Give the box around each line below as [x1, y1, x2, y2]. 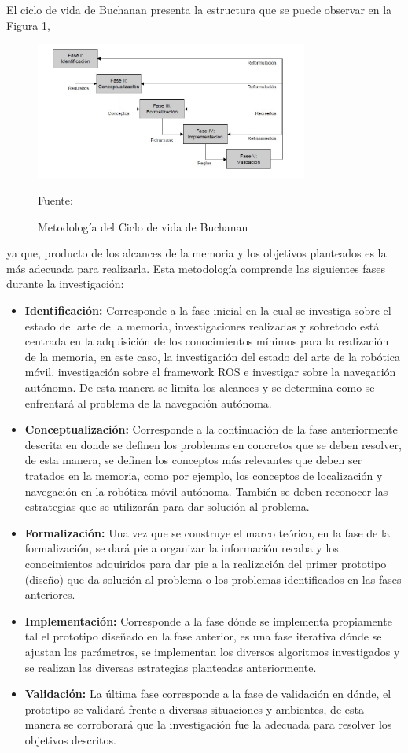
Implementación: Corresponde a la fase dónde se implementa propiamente [24, 612, 392, 629]
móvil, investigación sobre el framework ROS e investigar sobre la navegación [24, 364, 396, 380]
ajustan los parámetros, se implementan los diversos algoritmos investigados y [24, 643, 400, 659]
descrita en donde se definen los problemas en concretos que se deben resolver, [24, 436, 402, 452]
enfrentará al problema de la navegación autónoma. [24, 394, 272, 411]
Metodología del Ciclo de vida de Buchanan [38, 218, 248, 234]
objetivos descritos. [24, 731, 116, 747]
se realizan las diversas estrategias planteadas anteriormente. [24, 659, 317, 675]
